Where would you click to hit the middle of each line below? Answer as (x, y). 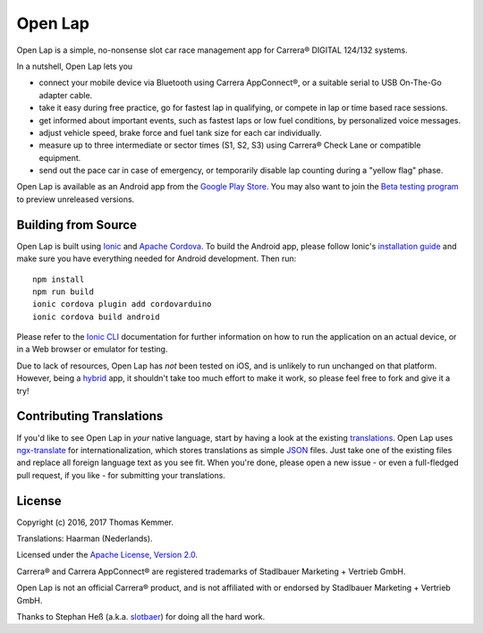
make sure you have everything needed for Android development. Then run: (157, 258)
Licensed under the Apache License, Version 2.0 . (107, 555)
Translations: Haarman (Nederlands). (85, 539)
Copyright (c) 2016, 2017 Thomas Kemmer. (95, 522)
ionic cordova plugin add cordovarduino (122, 304)
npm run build (63, 291)
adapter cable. (66, 95)
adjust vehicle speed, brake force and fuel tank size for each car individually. (180, 132)
